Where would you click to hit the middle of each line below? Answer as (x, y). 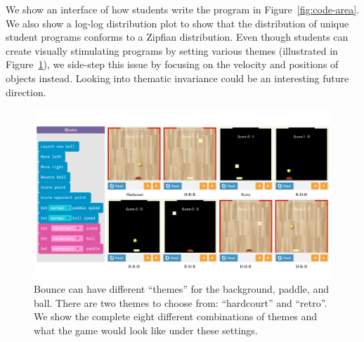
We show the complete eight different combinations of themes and (176, 316)
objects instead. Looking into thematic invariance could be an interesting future (177, 78)
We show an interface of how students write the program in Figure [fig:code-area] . (183, 9)
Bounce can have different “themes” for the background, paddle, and (181, 288)
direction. (26, 92)
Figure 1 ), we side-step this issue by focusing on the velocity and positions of (172, 64)
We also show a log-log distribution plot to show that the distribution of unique (177, 23)
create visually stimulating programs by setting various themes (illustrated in (172, 50)
